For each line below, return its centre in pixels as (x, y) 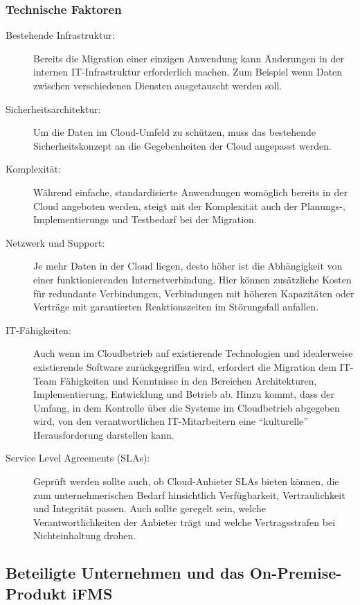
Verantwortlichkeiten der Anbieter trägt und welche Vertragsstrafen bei (184, 521)
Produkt (36, 593)
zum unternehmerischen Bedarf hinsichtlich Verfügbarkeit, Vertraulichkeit (189, 494)
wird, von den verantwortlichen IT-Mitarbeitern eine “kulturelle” (171, 421)
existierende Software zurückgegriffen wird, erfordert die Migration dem (185, 366)
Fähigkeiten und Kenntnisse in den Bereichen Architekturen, (188, 380)
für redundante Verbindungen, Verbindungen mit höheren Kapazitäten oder (194, 293)
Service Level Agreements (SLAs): (78, 458)
